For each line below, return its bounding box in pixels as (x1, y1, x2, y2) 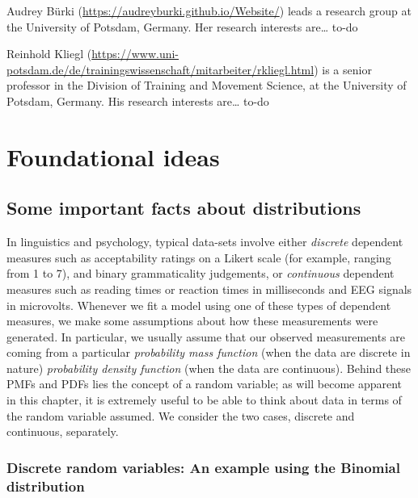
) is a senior (314, 61, 372, 77)
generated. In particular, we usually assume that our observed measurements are (6, 328, 406, 345)
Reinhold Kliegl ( (6, 45, 92, 62)
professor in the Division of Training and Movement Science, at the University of (6, 77, 407, 94)
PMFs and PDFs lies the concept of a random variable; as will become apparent (6, 375, 403, 392)
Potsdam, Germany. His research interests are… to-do (6, 92, 269, 109)
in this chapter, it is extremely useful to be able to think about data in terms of (6, 391, 402, 408)
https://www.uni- (91, 45, 179, 62)
